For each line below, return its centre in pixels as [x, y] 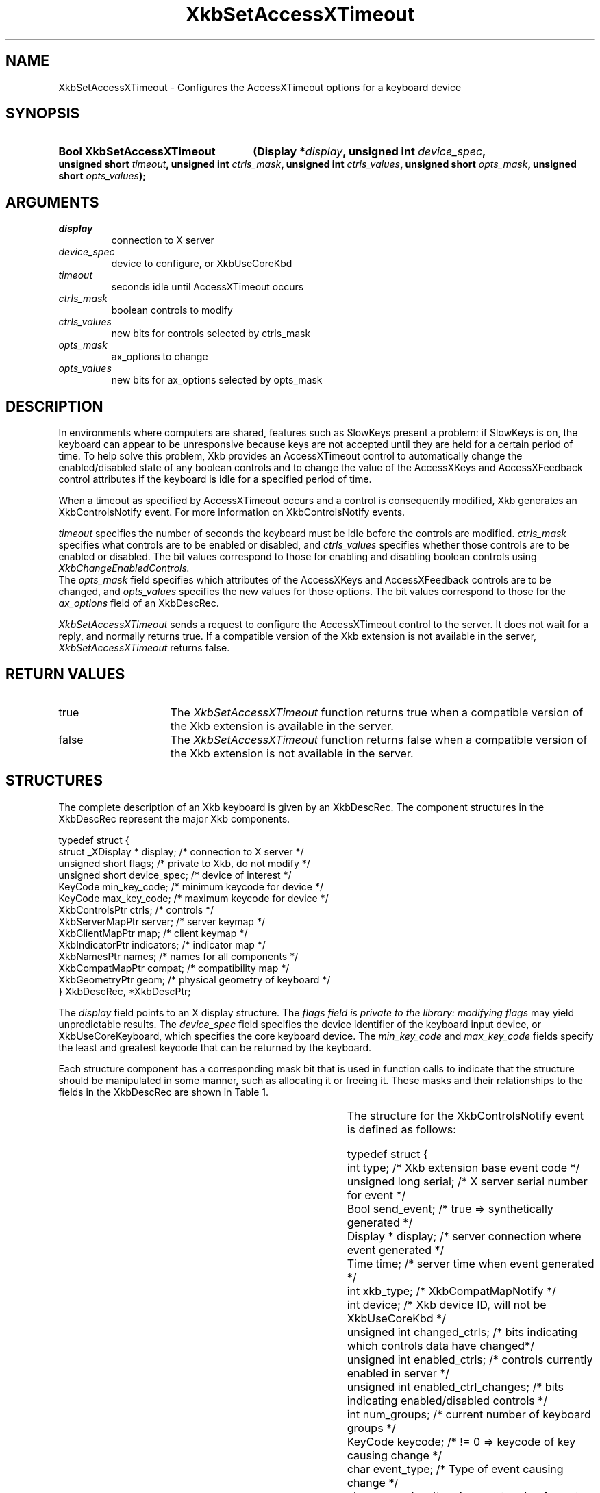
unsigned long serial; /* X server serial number [467, 1181]
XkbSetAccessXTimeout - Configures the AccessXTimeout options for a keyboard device [260, 87]
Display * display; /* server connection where [464, 1236]
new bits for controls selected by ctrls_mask [211, 334]
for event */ [376, 1195]
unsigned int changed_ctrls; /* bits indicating [462, 1332]
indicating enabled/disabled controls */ [447, 1400]
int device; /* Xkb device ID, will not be [447, 1304]
